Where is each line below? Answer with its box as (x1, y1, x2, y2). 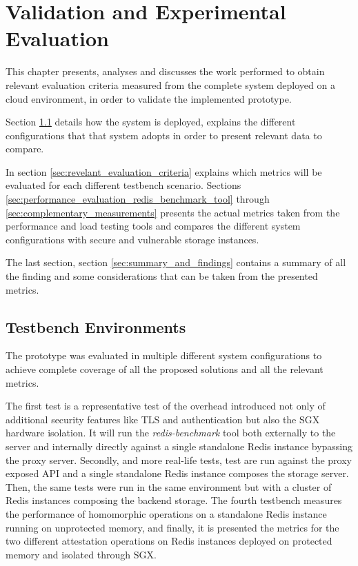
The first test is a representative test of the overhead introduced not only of (6, 398, 326, 413)
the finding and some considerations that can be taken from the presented (6, 269, 318, 283)
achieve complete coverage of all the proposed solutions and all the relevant (6, 362, 324, 376)
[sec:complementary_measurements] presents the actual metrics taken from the (6, 205, 340, 219)
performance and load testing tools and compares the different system (6, 219, 301, 233)
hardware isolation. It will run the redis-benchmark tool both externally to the (6, 425, 336, 440)
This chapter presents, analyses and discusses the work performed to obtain (6, 64, 325, 79)
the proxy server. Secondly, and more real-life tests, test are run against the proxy (6, 452, 352, 467)
